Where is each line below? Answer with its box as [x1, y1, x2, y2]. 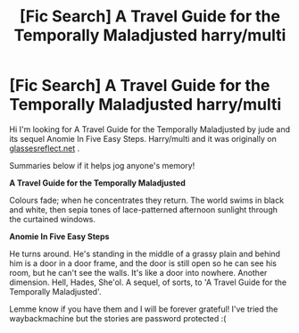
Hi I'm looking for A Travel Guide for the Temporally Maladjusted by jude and [9, 123, 291, 135]
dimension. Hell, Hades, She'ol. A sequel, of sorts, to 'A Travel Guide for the [9, 277, 287, 287]
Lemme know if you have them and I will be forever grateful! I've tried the [9, 304, 278, 314]
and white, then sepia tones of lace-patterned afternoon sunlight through [9, 204, 278, 215]
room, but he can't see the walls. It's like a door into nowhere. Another [9, 267, 268, 278]
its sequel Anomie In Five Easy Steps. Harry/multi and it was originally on [9, 133, 277, 144]
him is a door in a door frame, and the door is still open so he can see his [9, 257, 277, 269]
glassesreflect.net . [9, 143, 80, 154]
